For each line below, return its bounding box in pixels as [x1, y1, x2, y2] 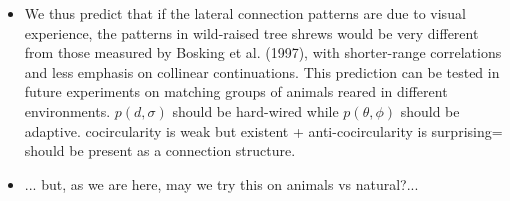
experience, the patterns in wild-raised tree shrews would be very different [24, 22, 479, 43]
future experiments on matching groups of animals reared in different [24, 81, 448, 102]
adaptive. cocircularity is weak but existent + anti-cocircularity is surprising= [24, 120, 503, 141]
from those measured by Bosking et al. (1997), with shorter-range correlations [24, 42, 502, 63]
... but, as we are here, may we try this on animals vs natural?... [24, 173, 419, 194]
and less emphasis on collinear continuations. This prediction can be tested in [24, 61, 500, 82]
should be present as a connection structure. [24, 140, 296, 161]
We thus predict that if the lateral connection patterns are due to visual [24, 3, 466, 23]
